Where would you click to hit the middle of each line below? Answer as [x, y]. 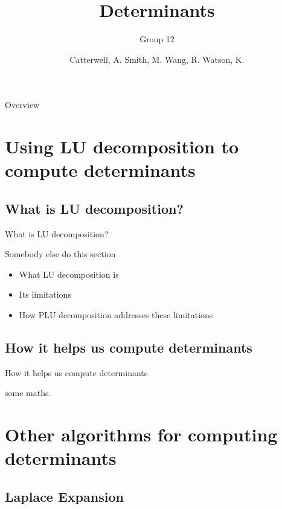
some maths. [28, 393]
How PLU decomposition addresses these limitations [116, 315]
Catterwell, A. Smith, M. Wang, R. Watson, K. [157, 59]
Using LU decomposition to [122, 146]
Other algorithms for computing [141, 434]
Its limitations [45, 294]
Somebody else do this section [60, 254]
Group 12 [157, 39]
